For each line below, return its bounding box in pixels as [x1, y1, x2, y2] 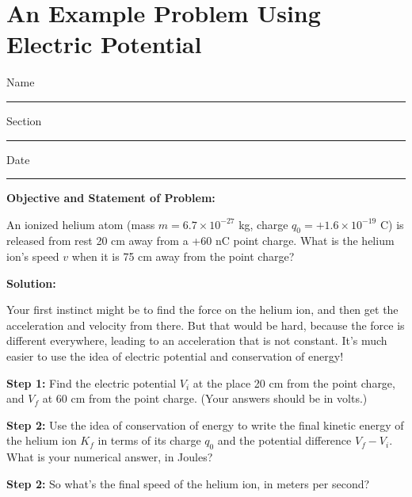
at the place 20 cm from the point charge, [193, 374, 395, 391]
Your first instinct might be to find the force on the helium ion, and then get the [6, 301, 399, 318]
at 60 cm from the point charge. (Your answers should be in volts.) [42, 390, 368, 407]
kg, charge [238, 216, 288, 232]
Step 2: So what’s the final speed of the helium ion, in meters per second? [6, 475, 370, 491]
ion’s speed [6, 248, 59, 265]
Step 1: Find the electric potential [6, 374, 177, 391]
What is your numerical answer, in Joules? [6, 449, 213, 465]
